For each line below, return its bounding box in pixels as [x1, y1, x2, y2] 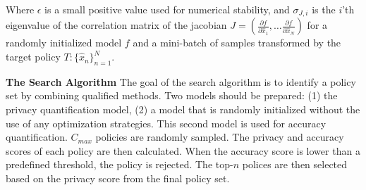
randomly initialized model [6, 35, 122, 50]
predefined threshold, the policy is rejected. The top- [6, 157, 233, 172]
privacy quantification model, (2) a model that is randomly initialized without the [6, 102, 360, 117]
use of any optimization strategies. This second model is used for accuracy [6, 115, 327, 130]
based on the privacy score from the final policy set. [6, 171, 230, 185]
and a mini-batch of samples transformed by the [133, 35, 341, 50]
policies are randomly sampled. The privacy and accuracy [95, 129, 344, 144]
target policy [6, 49, 61, 64]
